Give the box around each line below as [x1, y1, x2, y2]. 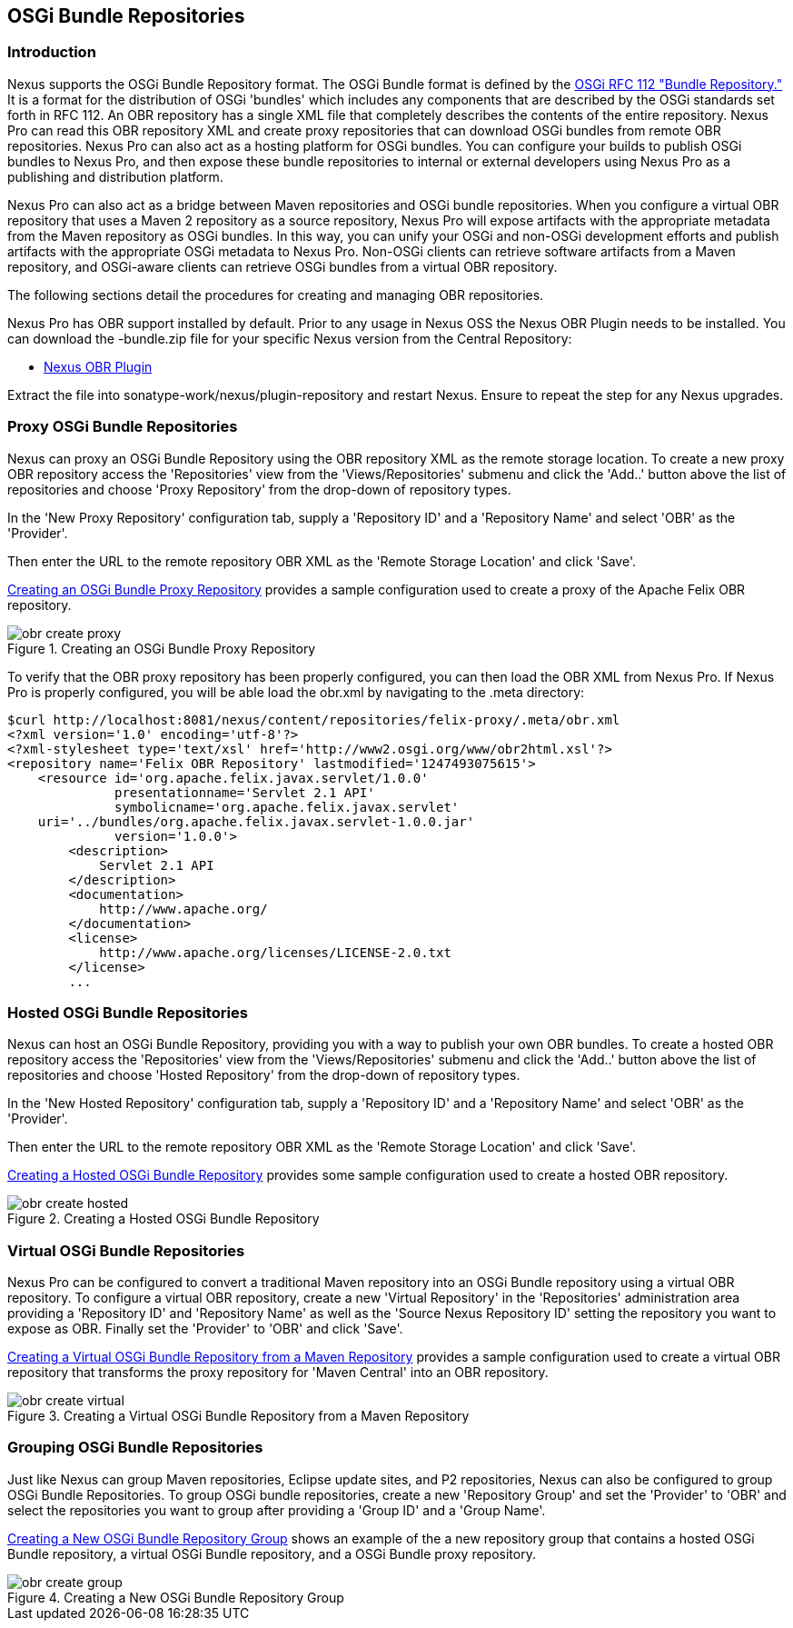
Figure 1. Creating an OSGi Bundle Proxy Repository [7, 640, 316, 656]
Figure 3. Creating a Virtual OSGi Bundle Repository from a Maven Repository [7, 1408, 470, 1424]
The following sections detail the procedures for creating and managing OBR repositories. [7, 286, 544, 303]
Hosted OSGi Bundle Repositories [7, 1003, 248, 1022]
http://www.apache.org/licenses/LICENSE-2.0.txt [99, 944, 451, 960]
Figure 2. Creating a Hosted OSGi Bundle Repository [7, 1211, 320, 1227]
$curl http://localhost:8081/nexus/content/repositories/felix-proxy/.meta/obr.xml [7, 712, 620, 727]
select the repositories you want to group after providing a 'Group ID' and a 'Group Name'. [7, 1502, 546, 1518]
